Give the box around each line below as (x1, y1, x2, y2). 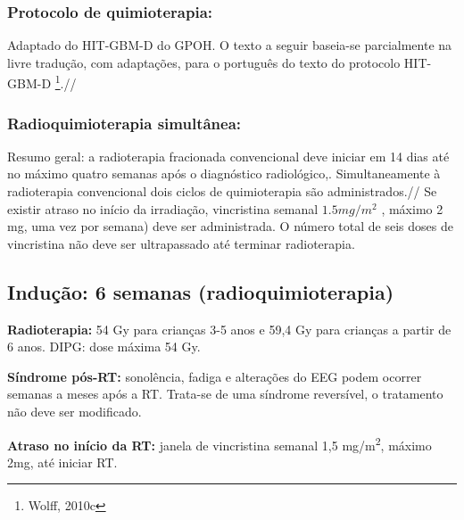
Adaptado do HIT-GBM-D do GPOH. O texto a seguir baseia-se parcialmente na (7, 36, 452, 54)
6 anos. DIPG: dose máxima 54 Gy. (7, 337, 201, 356)
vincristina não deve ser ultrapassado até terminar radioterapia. (7, 234, 355, 252)
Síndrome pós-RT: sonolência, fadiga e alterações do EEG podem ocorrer (7, 367, 422, 385)
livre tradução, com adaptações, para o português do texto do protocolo (7, 53, 401, 71)
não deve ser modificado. (7, 402, 142, 421)
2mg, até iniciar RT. (7, 452, 118, 471)
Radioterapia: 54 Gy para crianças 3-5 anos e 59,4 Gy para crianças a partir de (7, 319, 452, 338)
